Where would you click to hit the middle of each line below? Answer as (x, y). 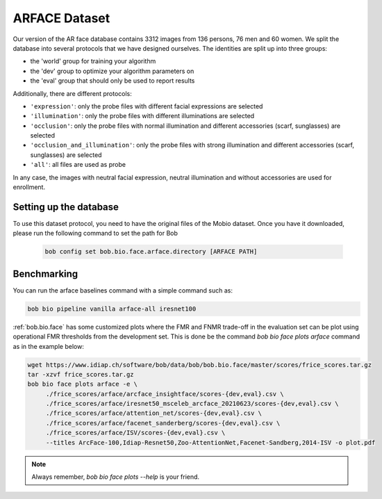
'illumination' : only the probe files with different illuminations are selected (142, 116)
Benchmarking (45, 273)
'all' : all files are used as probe (78, 165)
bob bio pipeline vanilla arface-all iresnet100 (112, 309)
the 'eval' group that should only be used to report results (113, 81)
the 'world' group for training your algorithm (93, 61)
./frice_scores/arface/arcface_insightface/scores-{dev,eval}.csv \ (165, 394)
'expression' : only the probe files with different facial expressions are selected (147, 106)
